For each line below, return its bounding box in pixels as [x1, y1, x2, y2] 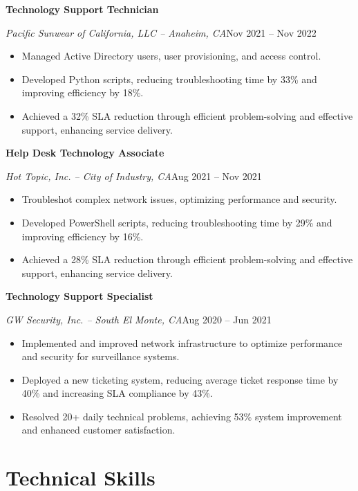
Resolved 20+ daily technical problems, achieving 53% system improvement [21, 409, 342, 423]
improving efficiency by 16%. [21, 229, 144, 243]
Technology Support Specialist [6, 289, 153, 303]
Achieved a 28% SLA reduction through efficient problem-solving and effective [21, 252, 353, 267]
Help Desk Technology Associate [6, 145, 164, 160]
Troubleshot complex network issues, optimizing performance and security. [21, 192, 337, 206]
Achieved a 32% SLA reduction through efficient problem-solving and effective [21, 108, 353, 123]
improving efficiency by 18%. [21, 85, 144, 100]
